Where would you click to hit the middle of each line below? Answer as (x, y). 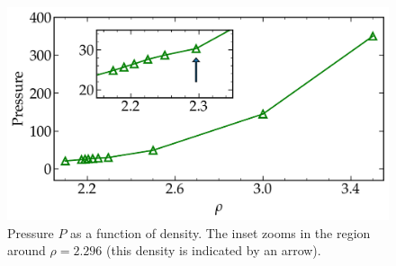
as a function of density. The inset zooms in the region (220, 232)
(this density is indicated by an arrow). (213, 250)
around (27, 250)
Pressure (31, 232)
